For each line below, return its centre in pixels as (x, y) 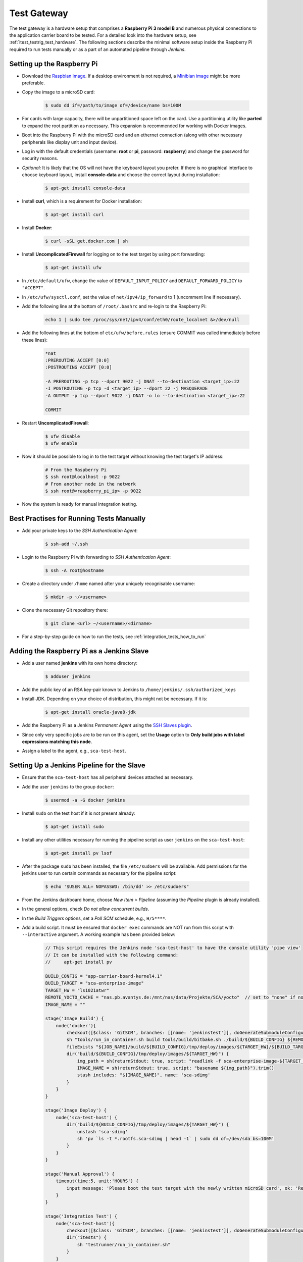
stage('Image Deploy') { (76, 1110)
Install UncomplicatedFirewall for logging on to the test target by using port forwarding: (114, 254)
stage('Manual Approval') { (80, 1174)
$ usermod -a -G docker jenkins (85, 800)
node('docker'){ (76, 1026)
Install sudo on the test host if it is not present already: (79, 813)
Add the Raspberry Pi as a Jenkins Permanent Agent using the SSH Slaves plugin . (107, 725)
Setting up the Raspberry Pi (54, 64)
